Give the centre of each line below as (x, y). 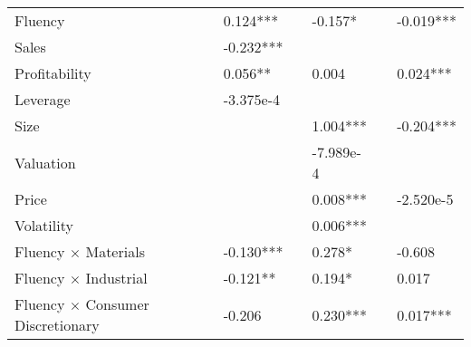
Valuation (45, 162)
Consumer (117, 304)
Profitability (53, 73)
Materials (115, 251)
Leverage (43, 99)
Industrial (116, 278)
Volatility (44, 225)
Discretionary (57, 325)
